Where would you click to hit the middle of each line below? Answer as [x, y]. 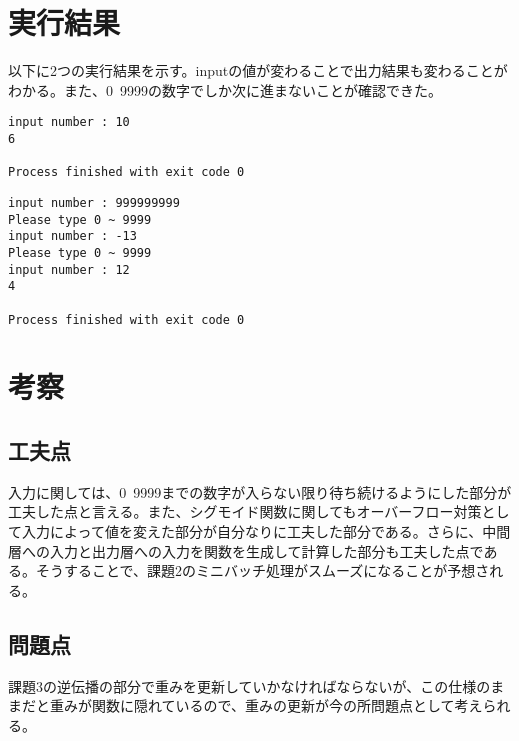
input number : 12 [69, 269]
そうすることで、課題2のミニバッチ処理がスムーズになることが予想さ [262, 570]
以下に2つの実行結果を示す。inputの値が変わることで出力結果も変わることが [258, 70]
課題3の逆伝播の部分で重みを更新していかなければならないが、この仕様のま [256, 685]
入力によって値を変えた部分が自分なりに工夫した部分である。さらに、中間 [266, 530]
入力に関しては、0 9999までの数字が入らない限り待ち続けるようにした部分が [260, 491]
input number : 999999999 [94, 202]
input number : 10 [69, 122]
